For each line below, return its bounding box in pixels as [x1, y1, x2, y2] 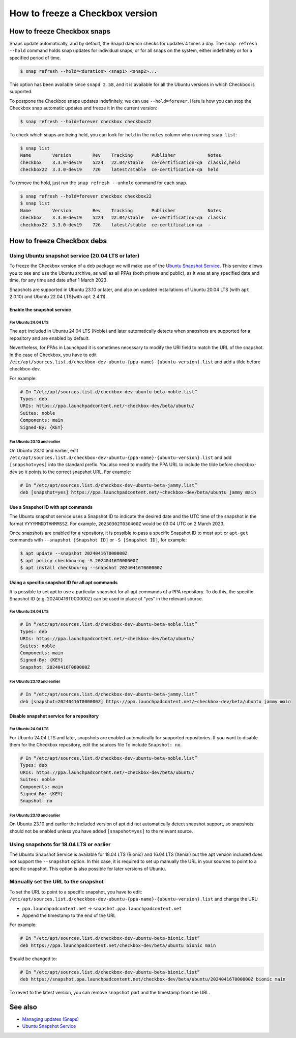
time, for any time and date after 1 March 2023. [9, 277, 108, 283]
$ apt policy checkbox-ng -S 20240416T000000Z [20, 558, 138, 563]
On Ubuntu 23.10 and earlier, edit [9, 447, 78, 453]
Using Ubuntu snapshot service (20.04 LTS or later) [9, 252, 140, 259]
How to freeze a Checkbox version [9, 8, 158, 19]
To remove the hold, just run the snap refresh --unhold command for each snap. [9, 180, 188, 186]
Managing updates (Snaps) [22, 1016, 79, 1022]
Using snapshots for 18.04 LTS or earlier [9, 841, 111, 848]
